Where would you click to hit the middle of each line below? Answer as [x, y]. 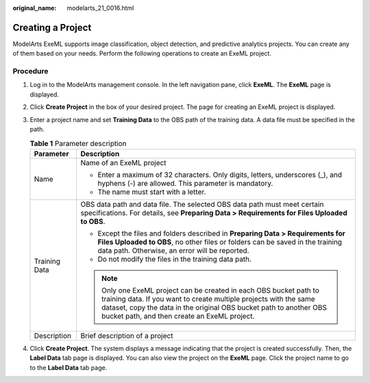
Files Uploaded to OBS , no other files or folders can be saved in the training [220, 242]
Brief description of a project [127, 336]
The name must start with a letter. [152, 192]
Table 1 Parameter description [78, 143]
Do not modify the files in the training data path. [175, 259]
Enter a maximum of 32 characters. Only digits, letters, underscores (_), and [220, 175]
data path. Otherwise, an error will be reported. [173, 250]
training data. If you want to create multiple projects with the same [208, 299]
